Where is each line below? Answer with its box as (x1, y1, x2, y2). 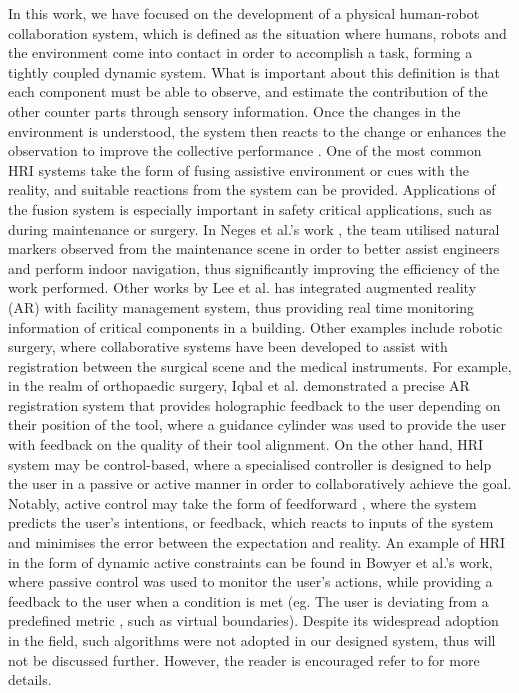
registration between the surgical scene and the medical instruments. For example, (8, 355, 512, 376)
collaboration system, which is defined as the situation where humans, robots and (8, 22, 507, 43)
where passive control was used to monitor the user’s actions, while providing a (8, 571, 493, 592)
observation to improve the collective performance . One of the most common (8, 140, 482, 161)
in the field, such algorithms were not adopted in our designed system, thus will (8, 630, 496, 650)
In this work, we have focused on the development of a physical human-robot (8, 3, 480, 23)
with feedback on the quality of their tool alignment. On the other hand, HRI (8, 434, 484, 455)
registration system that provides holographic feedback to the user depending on (8, 394, 501, 415)
